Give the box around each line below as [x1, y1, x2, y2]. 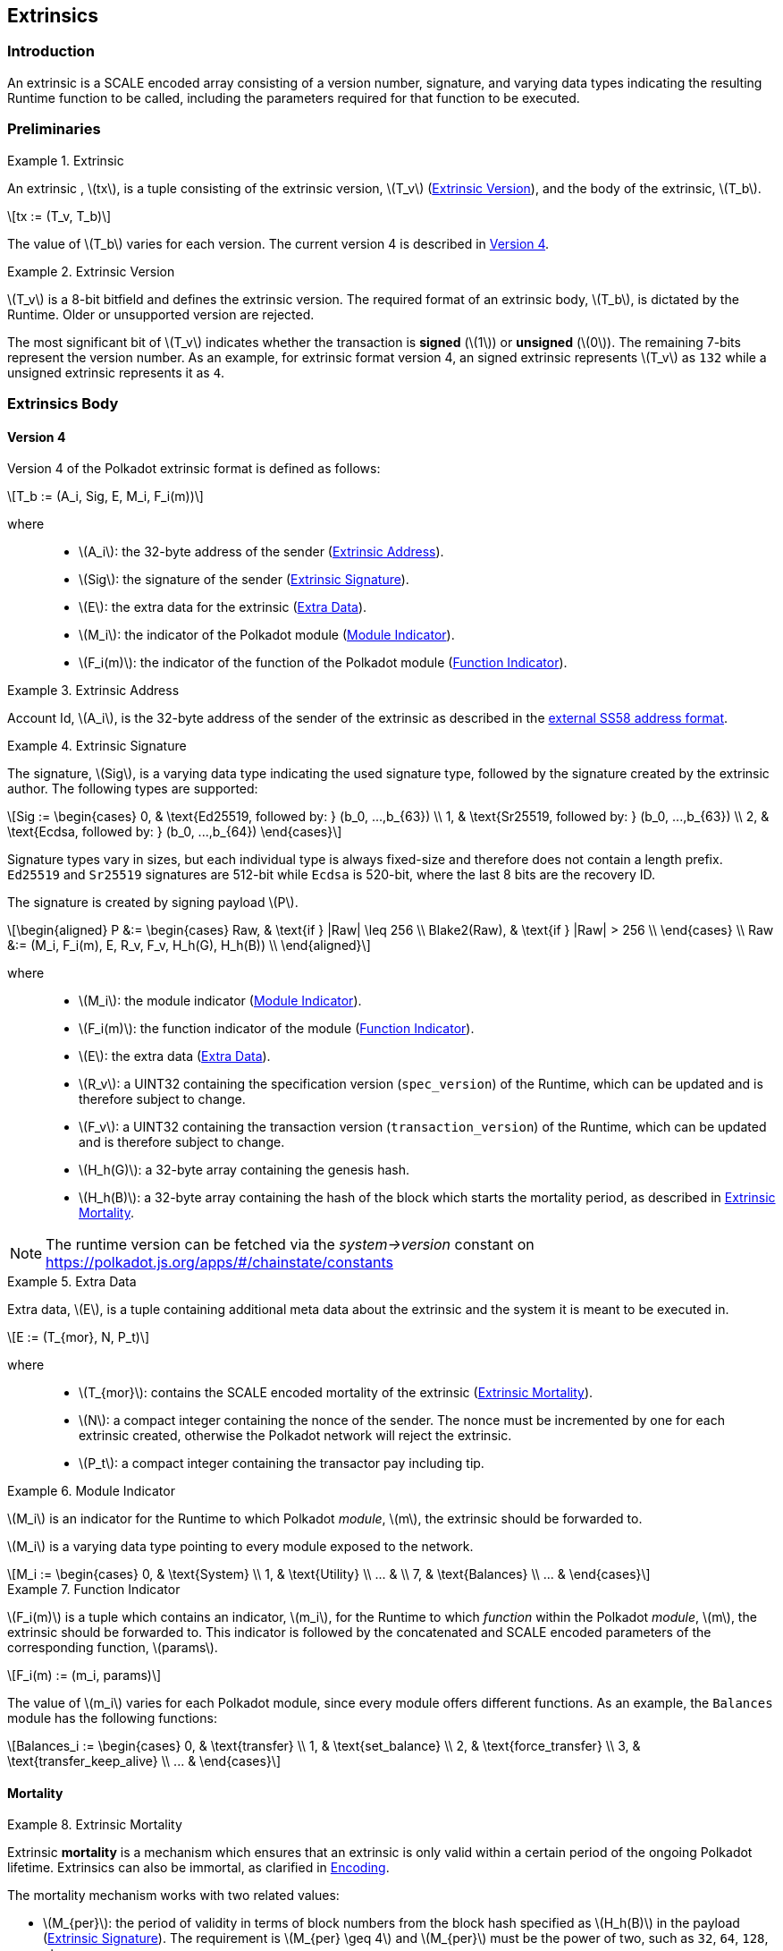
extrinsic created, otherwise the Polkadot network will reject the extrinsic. [79, 1428, 512, 1444]
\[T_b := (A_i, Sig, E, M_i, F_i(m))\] [7, 488, 204, 505]
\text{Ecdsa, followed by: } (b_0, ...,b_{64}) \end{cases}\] [7, 824, 342, 840]
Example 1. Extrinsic [7, 152, 124, 168]
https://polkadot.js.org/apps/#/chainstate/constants [46, 1253, 393, 1272]
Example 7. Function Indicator [7, 1582, 181, 1598]
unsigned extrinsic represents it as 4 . [7, 364, 225, 380]
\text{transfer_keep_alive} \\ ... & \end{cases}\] [7, 1753, 282, 1769]
